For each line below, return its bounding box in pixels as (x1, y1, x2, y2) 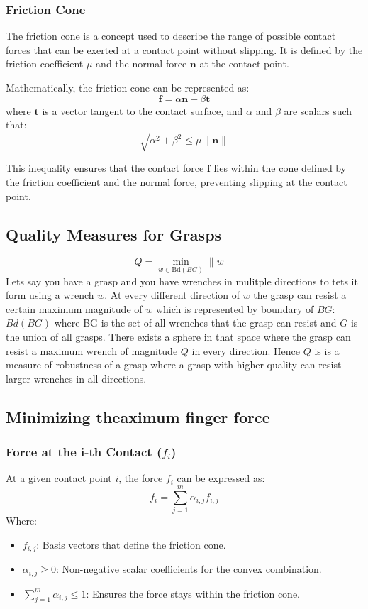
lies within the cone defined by (213, 160, 347, 175)
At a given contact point (6, 471, 112, 485)
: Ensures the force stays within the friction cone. (86, 586, 300, 600)
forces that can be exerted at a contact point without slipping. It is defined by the (6, 42, 363, 57)
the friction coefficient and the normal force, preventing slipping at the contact (6, 174, 347, 189)
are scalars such (284, 103, 352, 118)
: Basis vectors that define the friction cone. (36, 537, 226, 552)
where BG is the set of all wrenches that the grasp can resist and (54, 315, 337, 330)
